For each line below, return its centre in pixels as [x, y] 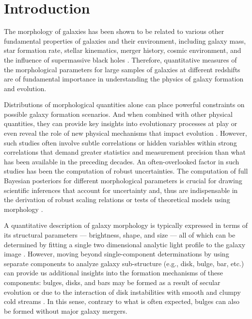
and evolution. [25, 88]
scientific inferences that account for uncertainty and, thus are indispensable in [121, 190]
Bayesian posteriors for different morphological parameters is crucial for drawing [123, 181]
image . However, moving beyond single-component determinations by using [117, 254]
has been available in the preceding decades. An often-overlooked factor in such [122, 161]
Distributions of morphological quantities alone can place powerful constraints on [124, 104]
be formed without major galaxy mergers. [66, 311]
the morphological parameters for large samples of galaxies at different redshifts [122, 69]
